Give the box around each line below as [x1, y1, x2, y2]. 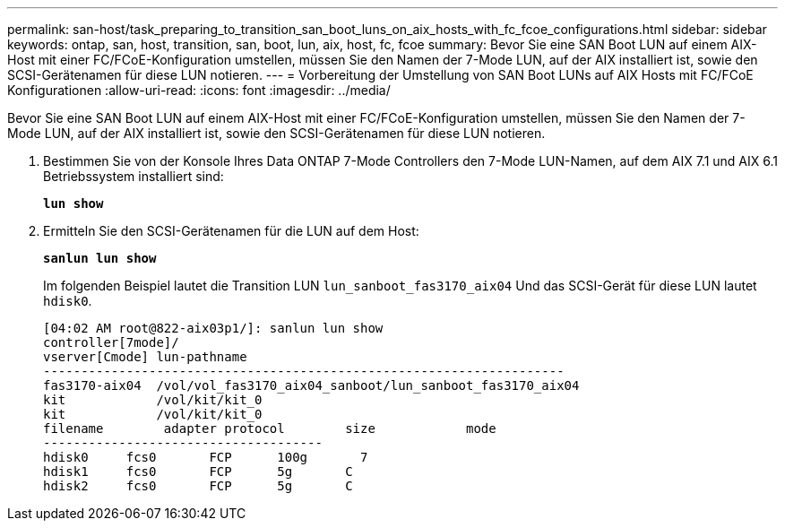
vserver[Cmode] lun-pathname [43, 350, 247, 364]
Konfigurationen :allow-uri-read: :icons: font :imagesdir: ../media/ [7, 82, 391, 98]
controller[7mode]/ [43, 335, 179, 350]
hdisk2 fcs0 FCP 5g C [43, 479, 353, 493]
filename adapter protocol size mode [43, 421, 496, 436]
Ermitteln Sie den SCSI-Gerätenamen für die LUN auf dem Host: [43, 223, 419, 238]
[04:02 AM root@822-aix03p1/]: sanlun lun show [43, 321, 384, 335]
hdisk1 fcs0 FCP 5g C [43, 464, 353, 479]
